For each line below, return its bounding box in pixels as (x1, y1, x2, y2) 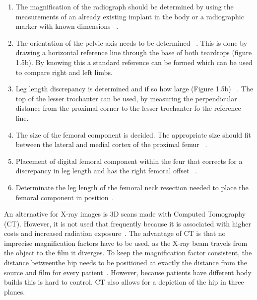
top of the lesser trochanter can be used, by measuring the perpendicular (15, 93, 237, 103)
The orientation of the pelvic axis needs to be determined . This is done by (15, 37, 248, 48)
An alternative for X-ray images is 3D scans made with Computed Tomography (4, 209, 246, 219)
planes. (4, 286, 25, 297)
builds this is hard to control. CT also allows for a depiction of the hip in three (4, 277, 244, 287)
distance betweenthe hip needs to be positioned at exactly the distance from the (4, 257, 247, 268)
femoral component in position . (15, 192, 114, 202)
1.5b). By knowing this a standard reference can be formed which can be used (15, 57, 253, 67)
